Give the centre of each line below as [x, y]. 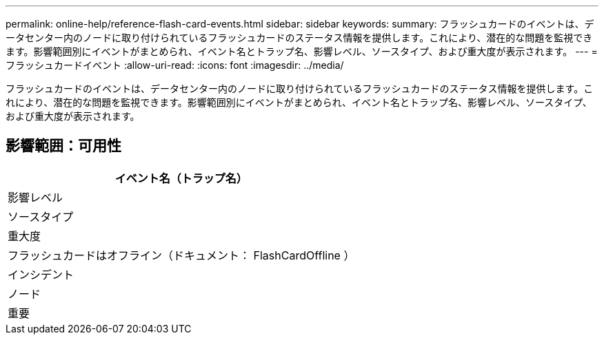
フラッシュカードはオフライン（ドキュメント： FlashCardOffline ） [181, 255]
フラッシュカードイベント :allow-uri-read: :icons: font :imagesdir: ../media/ [175, 65]
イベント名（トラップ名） [181, 178]
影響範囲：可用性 [63, 146]
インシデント [41, 274]
